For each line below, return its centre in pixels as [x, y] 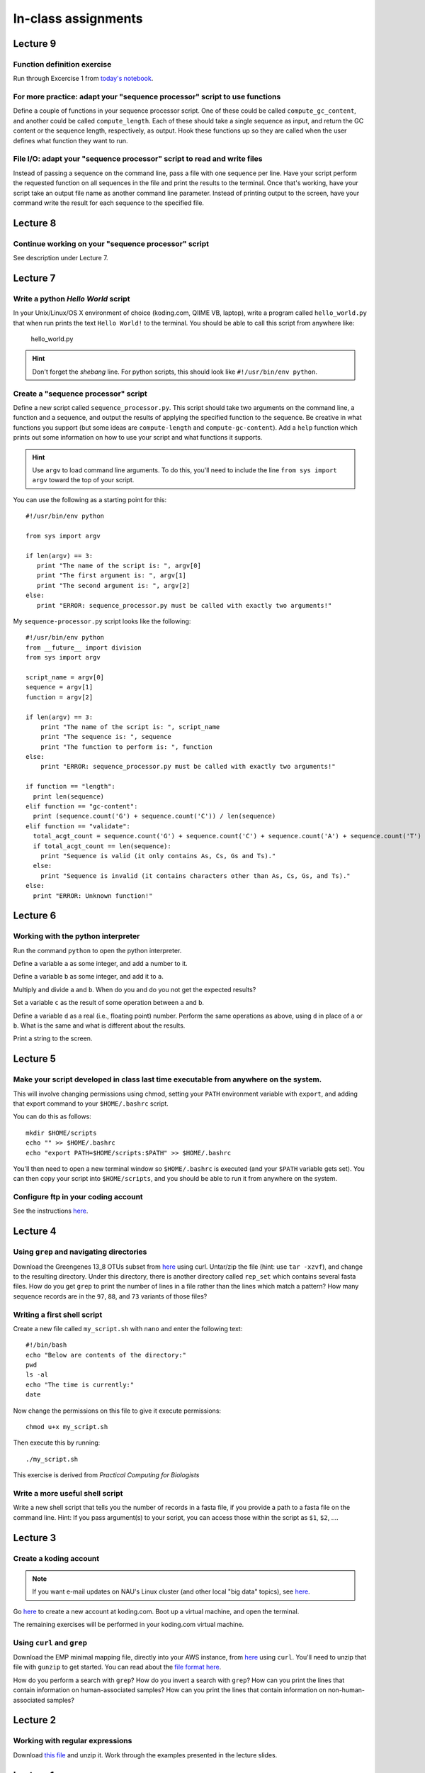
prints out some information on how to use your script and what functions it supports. [138, 438]
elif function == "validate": [78, 826]
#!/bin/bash [46, 1345]
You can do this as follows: [52, 1116]
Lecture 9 [35, 44]
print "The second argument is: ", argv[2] [113, 585]
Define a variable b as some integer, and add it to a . [89, 977]
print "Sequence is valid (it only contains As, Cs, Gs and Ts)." [158, 856]
